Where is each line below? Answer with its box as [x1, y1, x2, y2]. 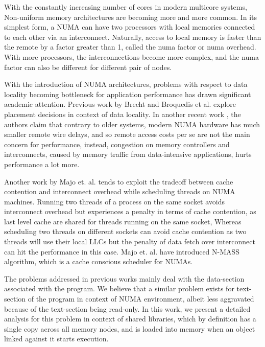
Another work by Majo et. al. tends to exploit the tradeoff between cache [4, 176, 233, 187]
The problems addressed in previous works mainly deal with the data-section [4, 273, 245, 284]
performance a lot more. [4, 158, 80, 169]
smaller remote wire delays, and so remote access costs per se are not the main [4, 129, 250, 140]
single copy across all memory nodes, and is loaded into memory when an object [4, 323, 255, 334]
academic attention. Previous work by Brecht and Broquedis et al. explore [4, 99, 236, 109]
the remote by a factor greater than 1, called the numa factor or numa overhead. [4, 41, 256, 52]
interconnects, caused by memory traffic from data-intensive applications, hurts [4, 149, 252, 159]
